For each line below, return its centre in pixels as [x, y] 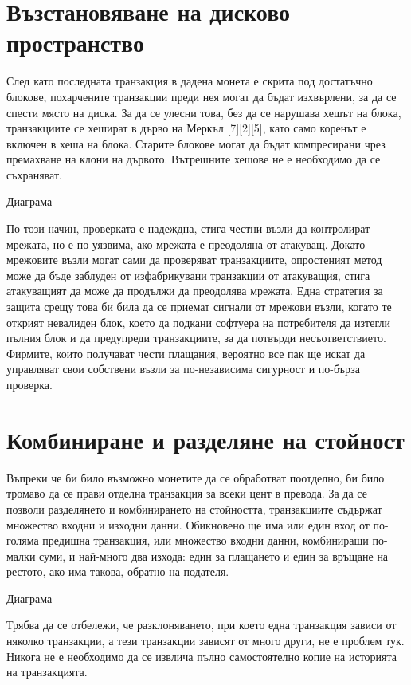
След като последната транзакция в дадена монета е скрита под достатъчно [190, 81]
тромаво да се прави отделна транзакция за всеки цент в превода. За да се [187, 493]
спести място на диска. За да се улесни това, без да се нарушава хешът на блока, [204, 112]
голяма [23, 540]
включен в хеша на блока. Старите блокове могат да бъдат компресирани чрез [196, 143]
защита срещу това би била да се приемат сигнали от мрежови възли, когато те [199, 307]
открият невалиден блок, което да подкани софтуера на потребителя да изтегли [198, 322]
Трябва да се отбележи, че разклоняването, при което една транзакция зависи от [202, 625]
